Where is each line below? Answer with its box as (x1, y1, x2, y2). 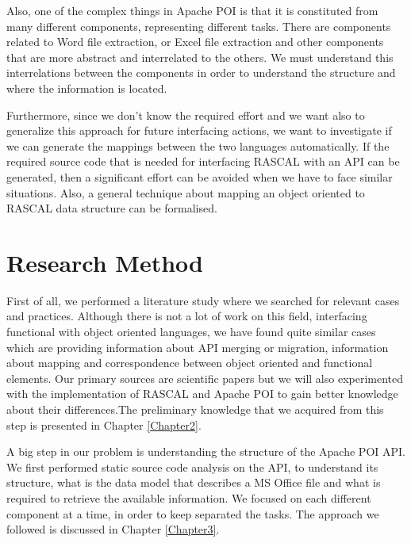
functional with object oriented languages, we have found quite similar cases (6, 323, 376, 340)
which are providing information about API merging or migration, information (6, 338, 389, 355)
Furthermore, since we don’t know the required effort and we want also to (6, 106, 365, 123)
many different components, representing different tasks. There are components (6, 17, 391, 34)
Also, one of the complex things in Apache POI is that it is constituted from (6, 2, 378, 18)
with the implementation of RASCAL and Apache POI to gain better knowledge (6, 385, 398, 402)
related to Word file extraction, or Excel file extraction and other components (6, 33, 384, 50)
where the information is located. (6, 79, 167, 96)
